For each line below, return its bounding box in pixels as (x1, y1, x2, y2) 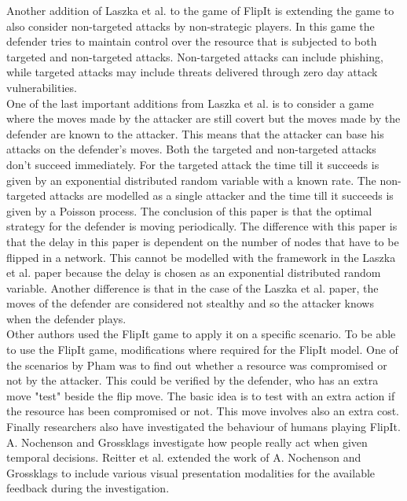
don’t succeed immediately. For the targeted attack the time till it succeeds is (6, 156, 379, 172)
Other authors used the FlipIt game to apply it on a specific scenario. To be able (6, 326, 396, 342)
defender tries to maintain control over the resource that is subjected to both (6, 33, 377, 50)
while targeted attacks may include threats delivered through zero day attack (6, 64, 378, 80)
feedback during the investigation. (6, 480, 170, 496)
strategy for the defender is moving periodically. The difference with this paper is (6, 218, 398, 234)
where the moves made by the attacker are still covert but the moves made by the (6, 110, 401, 127)
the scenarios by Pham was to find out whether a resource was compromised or (6, 356, 387, 373)
